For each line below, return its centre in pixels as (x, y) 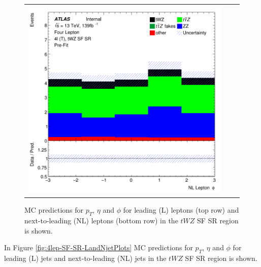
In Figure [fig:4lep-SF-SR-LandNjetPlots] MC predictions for (99, 247)
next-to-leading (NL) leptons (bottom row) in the (101, 221)
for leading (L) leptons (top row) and (181, 210)
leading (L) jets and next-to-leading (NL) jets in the (85, 258)
